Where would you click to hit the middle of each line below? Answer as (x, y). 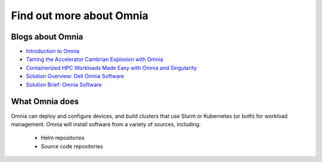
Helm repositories (63, 138)
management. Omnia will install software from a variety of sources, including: (106, 124)
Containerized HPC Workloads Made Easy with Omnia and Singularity (111, 68)
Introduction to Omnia (53, 51)
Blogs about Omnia (47, 37)
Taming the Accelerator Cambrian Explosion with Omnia (95, 59)
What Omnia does (45, 102)
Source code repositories (72, 146)
